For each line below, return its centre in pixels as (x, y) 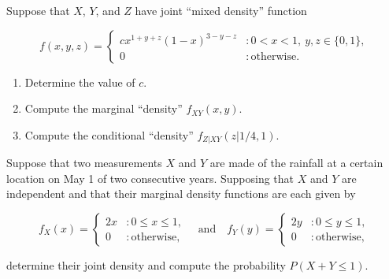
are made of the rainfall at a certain (296, 163)
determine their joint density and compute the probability (146, 265)
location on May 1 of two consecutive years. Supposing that (150, 178)
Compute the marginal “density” (104, 108)
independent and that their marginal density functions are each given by (181, 193)
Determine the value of (80, 82)
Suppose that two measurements (84, 163)
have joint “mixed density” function (221, 10)
